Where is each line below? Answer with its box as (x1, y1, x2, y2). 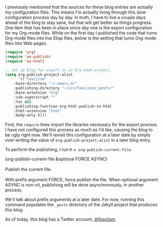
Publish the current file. (5, 167, 52, 172)
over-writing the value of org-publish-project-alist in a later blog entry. (5, 137, 152, 143)
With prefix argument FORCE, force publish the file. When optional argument (5, 177, 158, 183)
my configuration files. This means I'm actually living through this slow (5, 9, 146, 15)
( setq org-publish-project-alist (5, 72, 73, 77)
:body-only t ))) (14, 113, 47, 118)
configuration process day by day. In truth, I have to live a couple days (5, 15, 146, 20)
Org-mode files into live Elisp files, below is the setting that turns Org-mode (5, 35, 157, 41)
